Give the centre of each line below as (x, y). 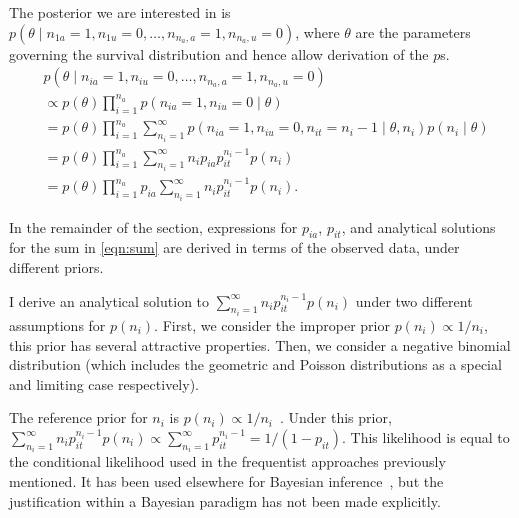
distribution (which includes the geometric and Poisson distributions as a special (255, 364)
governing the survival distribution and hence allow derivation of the (219, 53)
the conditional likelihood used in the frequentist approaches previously (227, 461)
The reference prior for (78, 417)
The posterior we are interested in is (120, 12)
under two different (414, 300)
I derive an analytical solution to (109, 300)
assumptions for (57, 325)
